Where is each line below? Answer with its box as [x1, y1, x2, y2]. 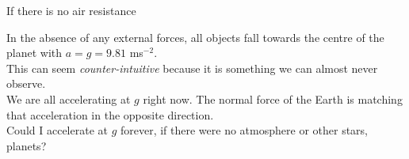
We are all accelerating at [6, 90, 131, 107]
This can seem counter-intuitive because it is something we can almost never [6, 59, 378, 76]
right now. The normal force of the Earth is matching [143, 90, 403, 107]
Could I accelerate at [6, 122, 108, 138]
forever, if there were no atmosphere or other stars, [120, 122, 368, 138]
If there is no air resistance [6, 2, 136, 18]
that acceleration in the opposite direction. [6, 106, 214, 123]
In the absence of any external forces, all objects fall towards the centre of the [6, 28, 384, 45]
